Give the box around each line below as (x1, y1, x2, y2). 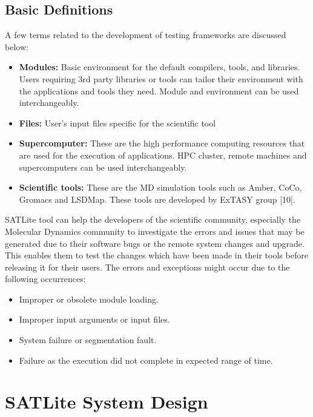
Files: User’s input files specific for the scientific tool (19, 116, 216, 129)
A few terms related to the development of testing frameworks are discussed (5, 28, 286, 41)
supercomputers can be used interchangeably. (19, 160, 187, 173)
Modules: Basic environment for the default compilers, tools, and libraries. (19, 61, 300, 73)
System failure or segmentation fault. (19, 333, 157, 346)
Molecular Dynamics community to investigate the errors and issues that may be (5, 225, 305, 237)
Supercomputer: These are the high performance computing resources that (19, 137, 305, 149)
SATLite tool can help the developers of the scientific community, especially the (5, 213, 301, 226)
